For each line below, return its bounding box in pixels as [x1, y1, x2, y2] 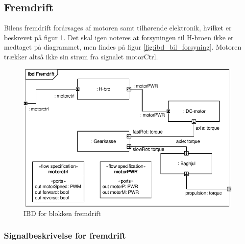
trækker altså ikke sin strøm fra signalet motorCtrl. [4, 51, 158, 61]
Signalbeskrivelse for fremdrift [4, 229, 126, 241]
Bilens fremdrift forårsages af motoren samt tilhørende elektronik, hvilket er [4, 23, 232, 33]
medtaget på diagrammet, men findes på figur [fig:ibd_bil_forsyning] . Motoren [4, 42, 242, 52]
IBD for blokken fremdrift [24, 208, 101, 218]
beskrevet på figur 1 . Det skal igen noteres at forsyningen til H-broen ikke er [4, 32, 234, 42]
